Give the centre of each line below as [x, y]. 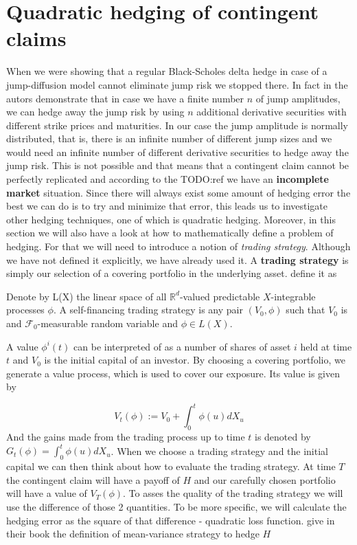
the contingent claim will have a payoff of [93, 479]
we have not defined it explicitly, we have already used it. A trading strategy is [177, 259]
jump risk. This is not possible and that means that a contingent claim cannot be [178, 165]
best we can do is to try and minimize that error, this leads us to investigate [167, 206]
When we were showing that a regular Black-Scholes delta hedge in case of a [167, 71]
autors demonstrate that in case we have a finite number [125, 98]
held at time [326, 346]
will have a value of [47, 493]
